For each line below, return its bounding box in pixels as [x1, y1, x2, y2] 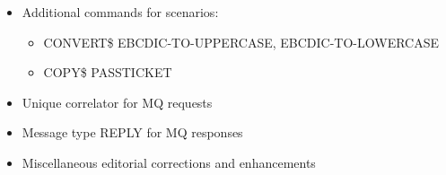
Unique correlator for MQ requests [22, 92, 213, 111]
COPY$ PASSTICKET [43, 63, 172, 82]
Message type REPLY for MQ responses [22, 123, 243, 142]
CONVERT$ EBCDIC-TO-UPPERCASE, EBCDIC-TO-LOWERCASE [43, 32, 440, 51]
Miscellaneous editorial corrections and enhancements [22, 153, 316, 171]
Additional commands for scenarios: [22, 3, 219, 21]
